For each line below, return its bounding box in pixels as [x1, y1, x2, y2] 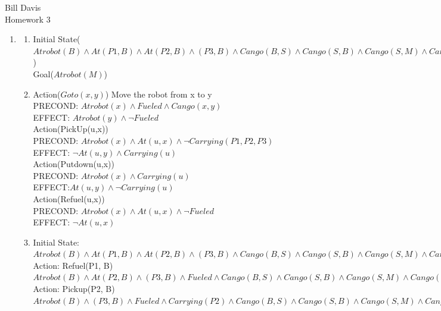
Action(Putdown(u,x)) [33, 158, 114, 170]
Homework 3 [5, 12, 51, 25]
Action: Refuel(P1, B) [33, 259, 113, 271]
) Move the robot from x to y [105, 87, 212, 100]
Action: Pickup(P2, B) [33, 282, 115, 295]
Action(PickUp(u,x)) [33, 122, 108, 135]
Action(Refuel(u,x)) [33, 192, 105, 205]
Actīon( [33, 87, 61, 100]
